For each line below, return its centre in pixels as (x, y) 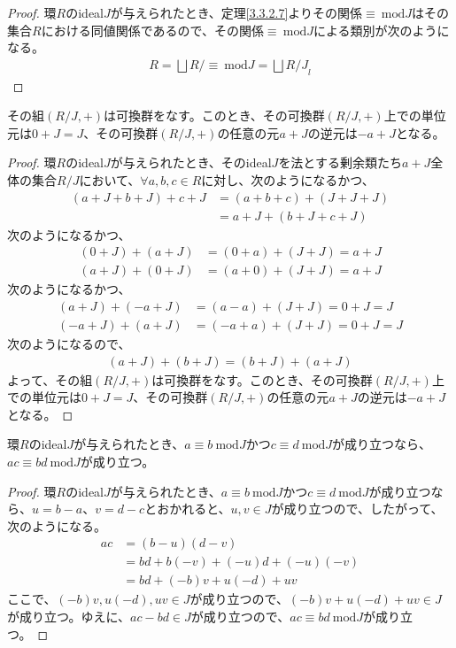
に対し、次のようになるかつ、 (288, 179)
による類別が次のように (381, 30)
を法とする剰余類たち (340, 162)
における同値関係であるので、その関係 (152, 30)
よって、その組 (50, 379)
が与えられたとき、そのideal (191, 162)
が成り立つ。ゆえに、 (69, 617)
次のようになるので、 (69, 343)
